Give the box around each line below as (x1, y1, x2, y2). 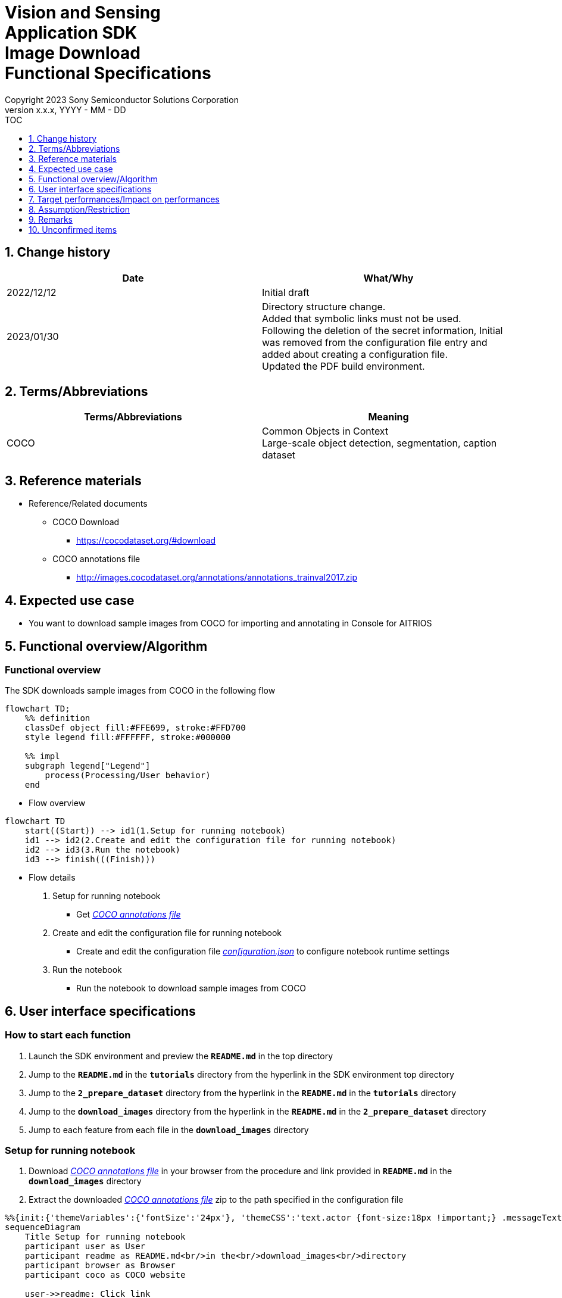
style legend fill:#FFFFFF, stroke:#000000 (24, 732, 231, 742)
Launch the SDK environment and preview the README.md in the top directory (29, 1050, 333, 1061)
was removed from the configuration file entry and (262, 336, 488, 348)
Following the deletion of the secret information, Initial (262, 324, 503, 336)
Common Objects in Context (262, 425, 389, 438)
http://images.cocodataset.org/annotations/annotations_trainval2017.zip (76, 572, 358, 583)
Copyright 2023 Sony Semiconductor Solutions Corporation (5, 94, 239, 105)
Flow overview (29, 798, 86, 809)
